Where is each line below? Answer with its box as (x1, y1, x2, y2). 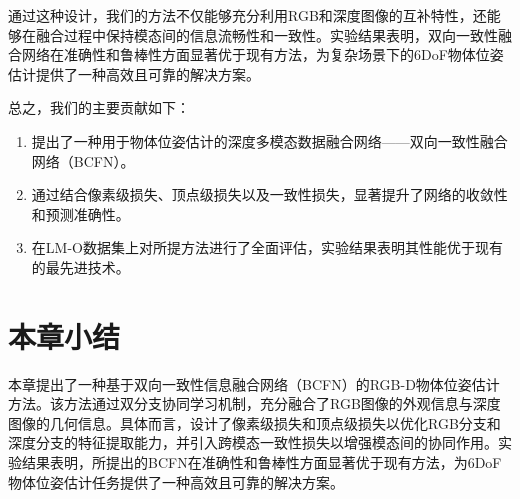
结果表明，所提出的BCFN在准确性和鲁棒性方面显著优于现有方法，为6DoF (21, 452, 502, 473)
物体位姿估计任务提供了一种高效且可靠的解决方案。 (8, 471, 344, 492)
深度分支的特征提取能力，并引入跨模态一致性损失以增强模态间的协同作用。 (8, 432, 498, 453)
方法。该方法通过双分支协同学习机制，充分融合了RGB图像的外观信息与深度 (8, 393, 501, 414)
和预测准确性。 (31, 203, 130, 224)
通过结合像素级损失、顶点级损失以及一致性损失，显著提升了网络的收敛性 (31, 184, 508, 205)
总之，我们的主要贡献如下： (8, 97, 190, 118)
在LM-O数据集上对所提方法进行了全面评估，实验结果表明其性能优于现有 (31, 237, 503, 258)
